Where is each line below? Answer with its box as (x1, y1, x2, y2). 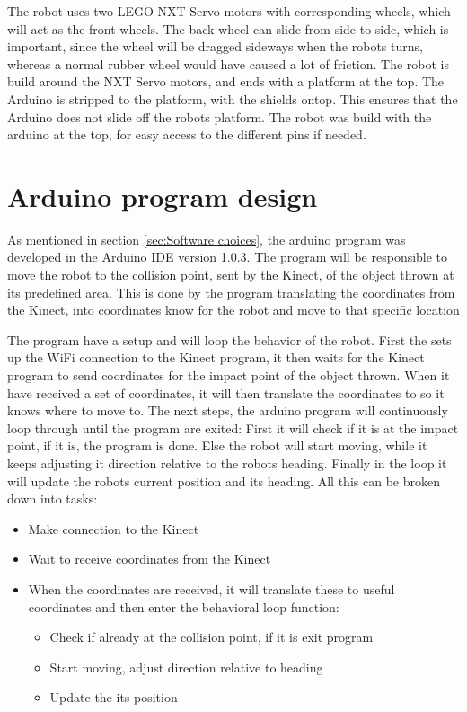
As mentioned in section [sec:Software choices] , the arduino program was (7, 229, 406, 248)
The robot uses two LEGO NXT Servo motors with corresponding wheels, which (7, 2, 451, 20)
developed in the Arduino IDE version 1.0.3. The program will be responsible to (7, 247, 448, 266)
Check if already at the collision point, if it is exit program (49, 627, 374, 646)
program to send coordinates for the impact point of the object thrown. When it (7, 366, 450, 385)
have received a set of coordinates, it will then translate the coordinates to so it (7, 383, 445, 402)
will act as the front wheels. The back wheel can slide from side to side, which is (7, 19, 449, 38)
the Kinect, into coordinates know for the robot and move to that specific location (7, 300, 460, 319)
